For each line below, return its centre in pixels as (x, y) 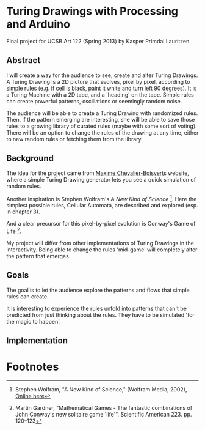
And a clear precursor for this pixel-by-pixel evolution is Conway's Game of (101, 224)
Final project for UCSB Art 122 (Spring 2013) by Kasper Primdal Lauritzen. (99, 41)
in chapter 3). (23, 212)
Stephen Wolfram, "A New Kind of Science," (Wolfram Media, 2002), (101, 390)
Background (30, 158)
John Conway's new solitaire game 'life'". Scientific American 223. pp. (103, 415)
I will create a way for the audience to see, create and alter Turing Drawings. (102, 75)
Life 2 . (14, 231)
